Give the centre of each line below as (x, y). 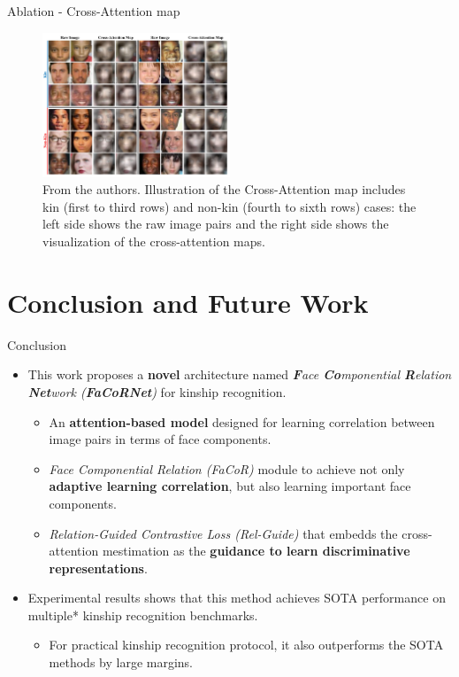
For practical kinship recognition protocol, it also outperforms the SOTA (246, 645)
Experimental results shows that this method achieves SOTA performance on (237, 598)
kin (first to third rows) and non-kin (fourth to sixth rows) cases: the (229, 206)
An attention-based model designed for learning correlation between (242, 421)
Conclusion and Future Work (188, 302)
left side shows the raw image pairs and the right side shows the (216, 224)
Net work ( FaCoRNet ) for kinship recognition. (157, 391)
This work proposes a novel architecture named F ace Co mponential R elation (240, 374)
